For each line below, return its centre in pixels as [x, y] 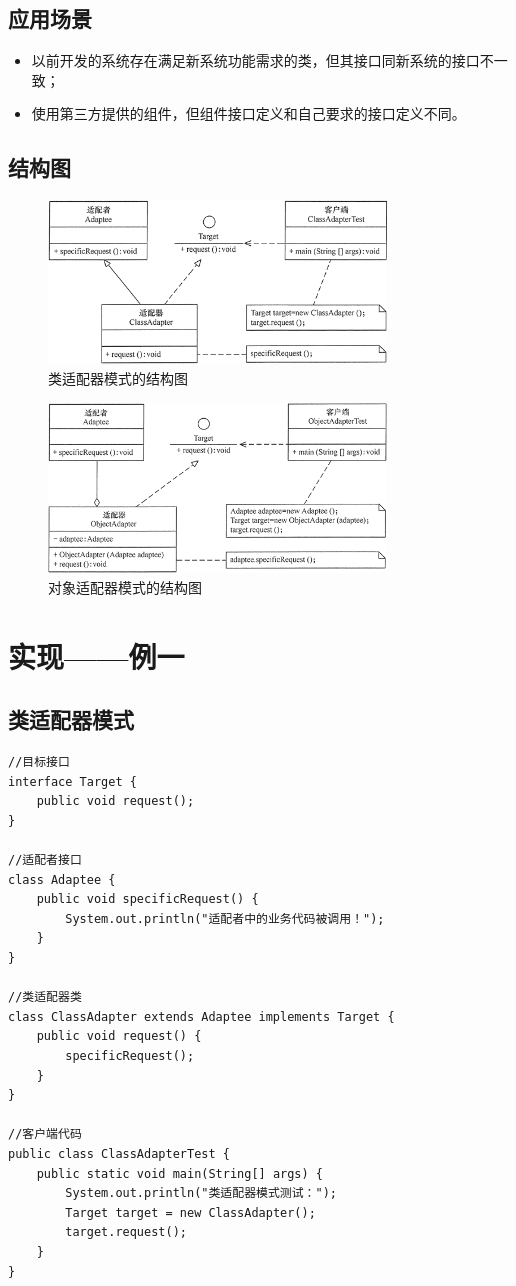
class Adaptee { [62, 879]
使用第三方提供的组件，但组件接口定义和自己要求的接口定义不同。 [248, 113]
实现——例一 [96, 655]
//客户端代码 [45, 1134]
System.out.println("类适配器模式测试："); [201, 1193]
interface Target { [72, 781]
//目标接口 [39, 762]
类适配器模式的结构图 [118, 378]
